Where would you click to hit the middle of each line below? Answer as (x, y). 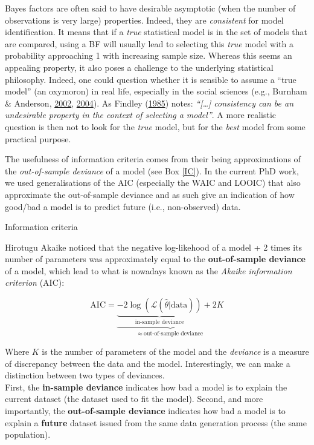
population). (28, 434)
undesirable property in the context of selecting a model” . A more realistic (141, 115)
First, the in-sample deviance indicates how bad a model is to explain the (146, 387)
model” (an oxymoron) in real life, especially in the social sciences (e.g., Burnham (156, 91)
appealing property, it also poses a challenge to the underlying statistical (139, 67)
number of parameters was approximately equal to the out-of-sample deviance (155, 259)
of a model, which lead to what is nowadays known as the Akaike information (149, 270)
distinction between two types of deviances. (85, 375)
